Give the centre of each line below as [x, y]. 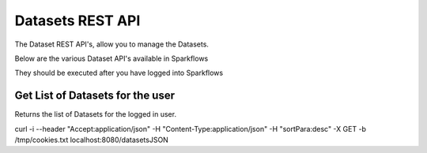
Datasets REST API [77, 21]
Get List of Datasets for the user [95, 96]
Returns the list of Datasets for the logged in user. [96, 114]
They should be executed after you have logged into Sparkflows [119, 73]
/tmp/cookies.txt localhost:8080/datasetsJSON [92, 140]
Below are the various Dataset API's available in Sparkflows [111, 58]
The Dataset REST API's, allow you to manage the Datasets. [112, 44]
